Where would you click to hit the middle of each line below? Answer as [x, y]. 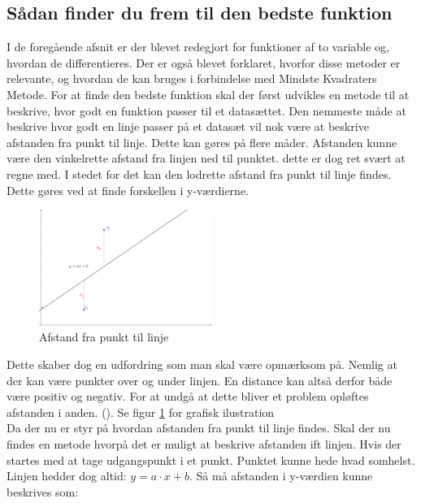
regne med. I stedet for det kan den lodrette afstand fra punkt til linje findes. [199, 173]
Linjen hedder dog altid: [67, 476]
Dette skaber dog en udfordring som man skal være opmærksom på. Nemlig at [202, 364]
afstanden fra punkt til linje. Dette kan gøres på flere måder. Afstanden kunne [202, 142]
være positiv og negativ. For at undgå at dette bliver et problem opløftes [188, 396]
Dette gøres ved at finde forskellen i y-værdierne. [128, 190]
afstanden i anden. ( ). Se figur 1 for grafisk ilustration [141, 412]
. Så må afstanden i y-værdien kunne [281, 476]
